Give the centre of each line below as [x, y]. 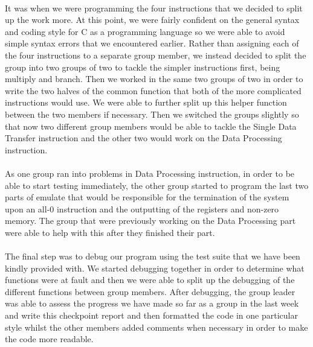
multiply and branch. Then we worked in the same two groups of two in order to [154, 79]
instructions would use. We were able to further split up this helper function [146, 102]
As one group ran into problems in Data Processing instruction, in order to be [150, 173]
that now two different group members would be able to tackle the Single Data [151, 126]
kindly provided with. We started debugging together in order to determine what [155, 268]
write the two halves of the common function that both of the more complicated [153, 90]
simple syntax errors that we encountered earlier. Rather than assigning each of [152, 43]
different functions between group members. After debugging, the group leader [150, 291]
